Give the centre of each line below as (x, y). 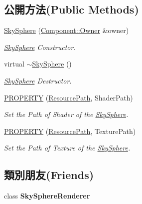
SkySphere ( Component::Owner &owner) (67, 30)
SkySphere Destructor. (38, 80)
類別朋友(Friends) (49, 175)
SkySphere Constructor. (40, 47)
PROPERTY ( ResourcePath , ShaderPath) (69, 97)
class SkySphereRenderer (47, 196)
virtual (14, 64)
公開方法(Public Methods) (71, 9)
